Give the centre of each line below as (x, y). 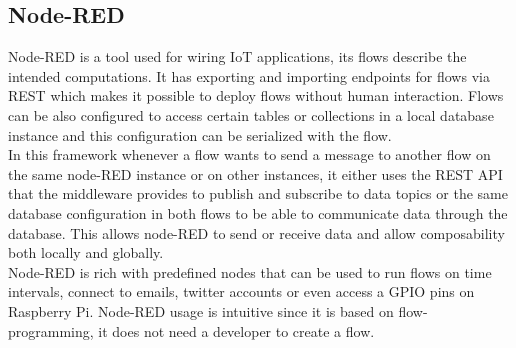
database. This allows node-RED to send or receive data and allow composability (256, 232)
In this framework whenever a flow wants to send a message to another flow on (249, 154)
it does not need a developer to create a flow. (236, 330)
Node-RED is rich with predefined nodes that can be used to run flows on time (250, 271)
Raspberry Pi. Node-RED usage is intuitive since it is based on (201, 310)
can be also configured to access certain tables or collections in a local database (251, 114)
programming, (51, 330)
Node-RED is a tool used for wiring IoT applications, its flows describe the (237, 56)
